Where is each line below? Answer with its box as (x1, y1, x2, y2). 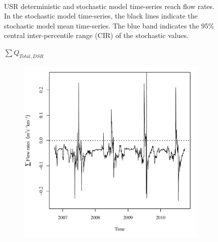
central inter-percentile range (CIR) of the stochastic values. (4, 30, 189, 40)
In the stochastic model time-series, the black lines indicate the (4, 10, 198, 21)
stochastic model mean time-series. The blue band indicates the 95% (4, 20, 214, 30)
